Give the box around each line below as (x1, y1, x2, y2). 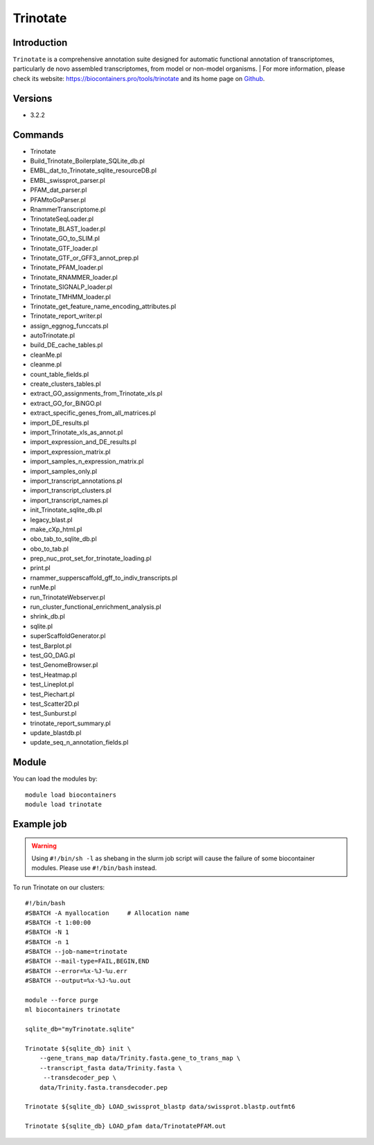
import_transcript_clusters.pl (30, 486, 112, 495)
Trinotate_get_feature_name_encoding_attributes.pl (30, 302, 177, 310)
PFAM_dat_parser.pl (30, 186, 87, 194)
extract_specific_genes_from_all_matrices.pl (30, 409, 156, 417)
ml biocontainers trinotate (25, 1006, 121, 1014)
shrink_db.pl (30, 612, 65, 621)
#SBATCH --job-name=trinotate (25, 948, 128, 956)
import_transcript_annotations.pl (30, 477, 123, 485)
